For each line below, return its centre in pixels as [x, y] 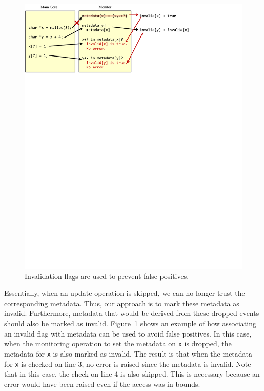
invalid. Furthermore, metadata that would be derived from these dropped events [132, 313]
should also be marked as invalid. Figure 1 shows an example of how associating [130, 323]
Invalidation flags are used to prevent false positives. [107, 276]
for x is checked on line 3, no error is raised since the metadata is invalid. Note [128, 364]
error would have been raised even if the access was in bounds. [102, 384]
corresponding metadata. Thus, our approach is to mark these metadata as [122, 303]
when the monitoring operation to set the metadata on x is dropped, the [118, 343]
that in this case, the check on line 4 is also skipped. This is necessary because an [132, 374]
